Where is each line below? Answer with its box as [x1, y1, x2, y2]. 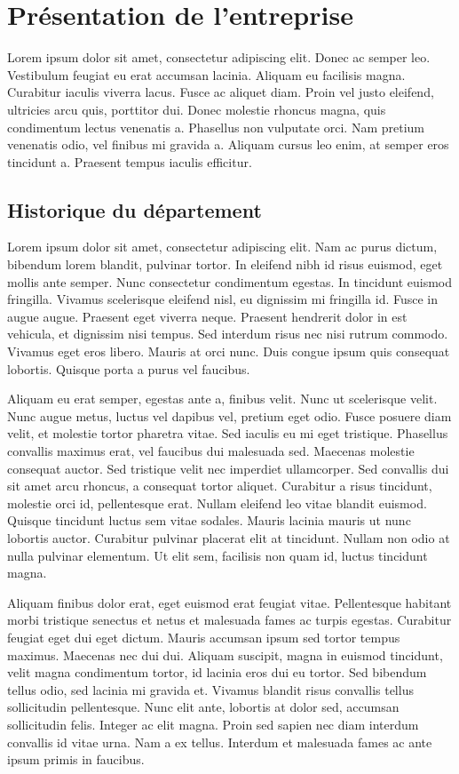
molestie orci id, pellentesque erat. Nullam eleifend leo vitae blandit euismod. [7, 493, 427, 512]
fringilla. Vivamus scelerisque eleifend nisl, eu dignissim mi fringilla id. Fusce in [7, 290, 439, 308]
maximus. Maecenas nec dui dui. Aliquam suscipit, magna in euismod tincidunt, [7, 645, 443, 664]
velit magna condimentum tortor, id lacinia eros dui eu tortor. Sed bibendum [7, 663, 427, 682]
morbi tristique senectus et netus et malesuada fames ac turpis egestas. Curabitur [7, 610, 452, 629]
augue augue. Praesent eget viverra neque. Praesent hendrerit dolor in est [7, 307, 408, 325]
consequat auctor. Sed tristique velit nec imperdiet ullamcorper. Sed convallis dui [7, 459, 449, 477]
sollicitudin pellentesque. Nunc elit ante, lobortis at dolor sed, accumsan [7, 698, 400, 716]
